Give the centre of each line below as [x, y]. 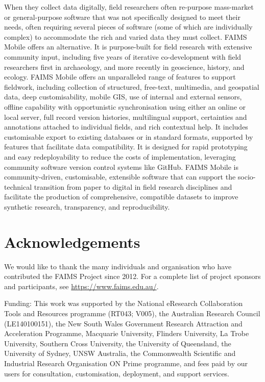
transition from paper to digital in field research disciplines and [133, 186]
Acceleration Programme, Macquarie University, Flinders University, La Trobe [127, 333]
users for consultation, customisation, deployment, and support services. [117, 373]
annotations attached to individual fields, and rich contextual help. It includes [126, 127]
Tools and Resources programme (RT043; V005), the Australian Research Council [132, 313]
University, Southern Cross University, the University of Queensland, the [118, 343]
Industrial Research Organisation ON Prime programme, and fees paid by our [126, 363]
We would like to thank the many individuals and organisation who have [118, 266]
